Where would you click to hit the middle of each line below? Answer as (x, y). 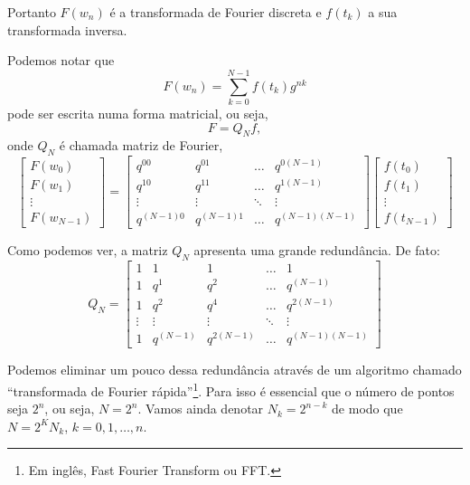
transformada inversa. (67, 29)
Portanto (32, 12)
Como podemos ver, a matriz (88, 250)
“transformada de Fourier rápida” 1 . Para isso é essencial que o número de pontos (231, 389)
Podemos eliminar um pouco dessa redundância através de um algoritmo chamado (235, 370)
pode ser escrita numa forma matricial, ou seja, (138, 113)
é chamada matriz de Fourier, (141, 145)
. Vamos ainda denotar (201, 409)
